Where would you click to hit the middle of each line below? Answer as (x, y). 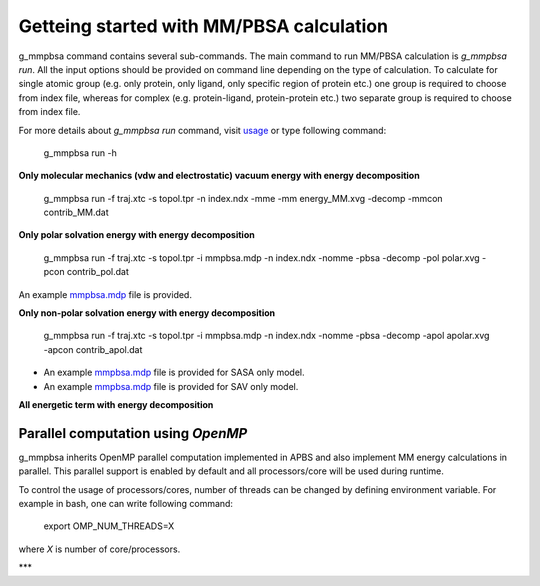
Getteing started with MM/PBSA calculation (203, 26)
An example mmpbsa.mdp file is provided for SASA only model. (174, 372)
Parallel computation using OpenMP (133, 433)
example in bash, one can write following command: (126, 504)
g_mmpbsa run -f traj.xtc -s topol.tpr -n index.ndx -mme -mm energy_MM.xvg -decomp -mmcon (243, 198)
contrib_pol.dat (98, 272)
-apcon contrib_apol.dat (93, 349)
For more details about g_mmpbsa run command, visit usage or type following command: (202, 130)
